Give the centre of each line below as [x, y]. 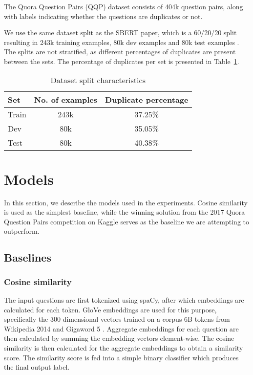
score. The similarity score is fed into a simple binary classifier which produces [121, 357]
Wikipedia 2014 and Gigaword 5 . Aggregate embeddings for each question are [121, 328]
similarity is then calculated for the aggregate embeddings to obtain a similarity [124, 348]
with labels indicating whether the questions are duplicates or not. [103, 16]
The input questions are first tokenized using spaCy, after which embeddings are [124, 300]
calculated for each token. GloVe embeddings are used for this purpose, [110, 309]
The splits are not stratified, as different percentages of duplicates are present [120, 52]
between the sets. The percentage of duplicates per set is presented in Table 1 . [122, 61]
